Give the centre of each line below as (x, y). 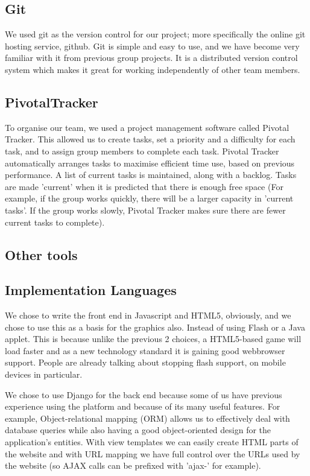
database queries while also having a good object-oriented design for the (138, 430)
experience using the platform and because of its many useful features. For (143, 406)
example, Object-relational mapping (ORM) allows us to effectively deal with (147, 418)
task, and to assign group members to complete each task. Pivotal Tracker (142, 151)
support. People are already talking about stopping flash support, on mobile (145, 362)
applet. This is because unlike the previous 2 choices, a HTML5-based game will (153, 339)
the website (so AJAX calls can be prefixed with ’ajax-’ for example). (133, 465)
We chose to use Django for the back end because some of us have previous (144, 394)
